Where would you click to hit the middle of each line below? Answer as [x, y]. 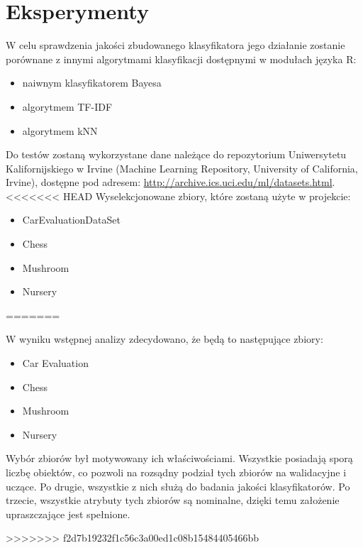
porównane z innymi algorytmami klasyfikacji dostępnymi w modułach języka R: [181, 59]
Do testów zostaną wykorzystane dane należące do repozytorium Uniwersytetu [176, 154]
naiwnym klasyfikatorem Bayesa [92, 83]
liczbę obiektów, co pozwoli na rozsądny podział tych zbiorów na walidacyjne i [176, 472]
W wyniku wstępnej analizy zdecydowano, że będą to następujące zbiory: [164, 339]
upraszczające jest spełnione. [68, 514]
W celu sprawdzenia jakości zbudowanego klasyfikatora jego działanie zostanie [175, 45]
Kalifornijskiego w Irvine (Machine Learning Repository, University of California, [182, 168]
